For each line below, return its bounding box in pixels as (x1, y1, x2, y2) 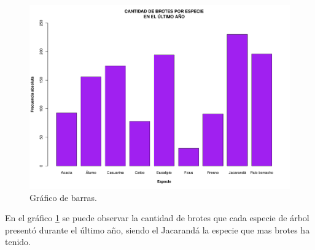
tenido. (5, 235, 31, 248)
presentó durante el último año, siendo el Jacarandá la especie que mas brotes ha (5, 223, 310, 236)
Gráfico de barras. (29, 191, 97, 203)
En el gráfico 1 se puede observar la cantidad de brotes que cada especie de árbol (5, 211, 309, 224)
